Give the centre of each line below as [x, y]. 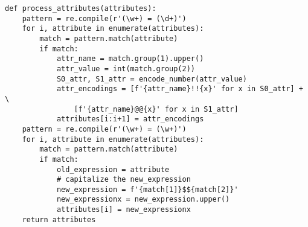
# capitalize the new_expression [124, 180]
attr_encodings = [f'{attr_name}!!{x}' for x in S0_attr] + [180, 89]
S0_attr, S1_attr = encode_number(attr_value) [152, 79]
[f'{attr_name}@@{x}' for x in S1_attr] [156, 109]
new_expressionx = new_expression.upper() [143, 200]
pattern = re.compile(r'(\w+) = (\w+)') [104, 129]
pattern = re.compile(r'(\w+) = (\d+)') [104, 18]
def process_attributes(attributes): [81, 8]
